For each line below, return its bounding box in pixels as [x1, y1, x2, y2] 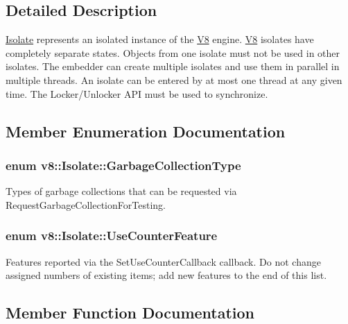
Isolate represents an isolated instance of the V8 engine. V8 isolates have [6, 32, 314, 46]
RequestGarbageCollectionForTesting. [6, 197, 166, 212]
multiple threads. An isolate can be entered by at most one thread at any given [6, 72, 342, 87]
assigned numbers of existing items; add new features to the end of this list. [6, 268, 327, 282]
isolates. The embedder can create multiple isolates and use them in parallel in [6, 59, 340, 74]
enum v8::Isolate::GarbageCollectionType [6, 156, 241, 173]
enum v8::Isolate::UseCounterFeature [6, 227, 218, 244]
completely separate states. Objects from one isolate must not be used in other [6, 45, 340, 60]
